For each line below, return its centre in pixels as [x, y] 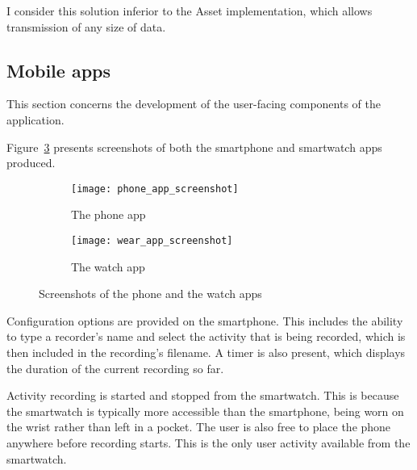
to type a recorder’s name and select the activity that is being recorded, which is [206, 336]
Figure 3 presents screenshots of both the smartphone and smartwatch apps [194, 147]
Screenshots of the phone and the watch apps [150, 294]
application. [35, 119]
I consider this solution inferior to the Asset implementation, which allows [190, 10]
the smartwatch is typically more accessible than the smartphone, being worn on [205, 411]
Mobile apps [59, 70]
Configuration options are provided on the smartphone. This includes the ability [205, 320]
